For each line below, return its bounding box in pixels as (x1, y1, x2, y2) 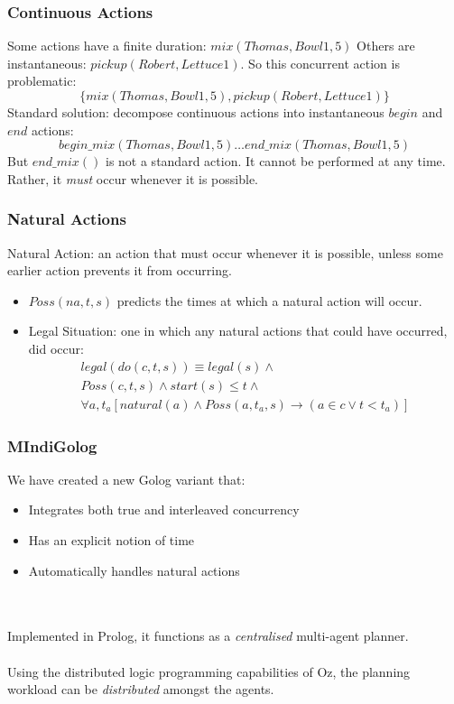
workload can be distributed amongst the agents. (7, 680, 274, 699)
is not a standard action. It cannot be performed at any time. (105, 152, 446, 171)
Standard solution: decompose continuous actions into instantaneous (7, 103, 385, 121)
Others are (357, 36, 415, 55)
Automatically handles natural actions (28, 560, 240, 579)
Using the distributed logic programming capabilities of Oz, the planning (7, 662, 411, 681)
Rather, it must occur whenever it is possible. (7, 169, 259, 188)
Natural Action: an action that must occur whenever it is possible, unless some (7, 243, 443, 262)
